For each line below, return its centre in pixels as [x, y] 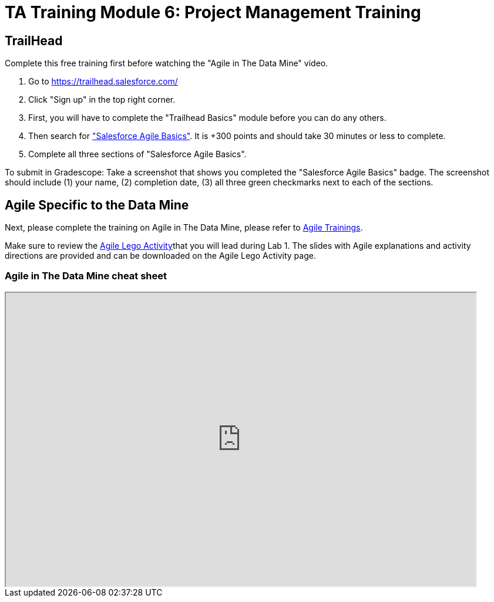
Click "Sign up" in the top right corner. [102, 100]
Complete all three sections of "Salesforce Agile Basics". [137, 154]
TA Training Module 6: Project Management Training [213, 12]
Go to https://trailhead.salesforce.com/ [103, 82]
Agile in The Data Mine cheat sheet [86, 276]
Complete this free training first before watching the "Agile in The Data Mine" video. [167, 63]
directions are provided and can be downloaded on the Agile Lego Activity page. [160, 256]
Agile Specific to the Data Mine [97, 205]
